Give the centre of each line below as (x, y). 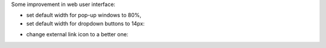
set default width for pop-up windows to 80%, (84, 15)
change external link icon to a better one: (77, 34)
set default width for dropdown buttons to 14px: (85, 23)
